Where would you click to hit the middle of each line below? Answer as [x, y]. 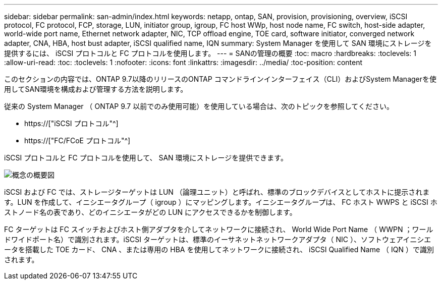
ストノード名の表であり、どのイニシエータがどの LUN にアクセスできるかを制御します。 [150, 212]
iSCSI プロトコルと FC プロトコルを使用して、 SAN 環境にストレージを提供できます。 [146, 158]
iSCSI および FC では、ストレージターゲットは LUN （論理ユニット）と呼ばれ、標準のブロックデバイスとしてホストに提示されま [217, 192]
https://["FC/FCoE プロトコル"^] [77, 140]
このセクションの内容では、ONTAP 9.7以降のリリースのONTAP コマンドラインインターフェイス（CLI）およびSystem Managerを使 [220, 79]
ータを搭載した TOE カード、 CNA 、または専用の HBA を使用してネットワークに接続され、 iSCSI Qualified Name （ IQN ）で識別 [219, 249]
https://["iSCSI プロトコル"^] [71, 123]
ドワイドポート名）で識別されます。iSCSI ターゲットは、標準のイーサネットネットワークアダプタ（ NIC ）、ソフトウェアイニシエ [218, 239]
